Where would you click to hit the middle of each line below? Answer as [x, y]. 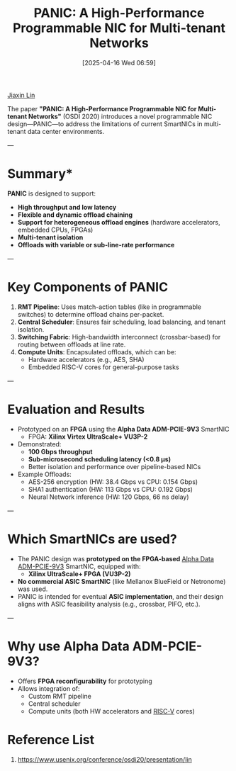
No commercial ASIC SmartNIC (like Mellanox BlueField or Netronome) [122, 581]
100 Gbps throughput [60, 451]
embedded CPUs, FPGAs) [55, 230]
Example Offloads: [45, 474]
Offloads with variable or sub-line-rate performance [96, 244]
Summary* [40, 174]
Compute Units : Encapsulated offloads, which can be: [97, 351]
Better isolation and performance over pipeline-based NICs [114, 466]
